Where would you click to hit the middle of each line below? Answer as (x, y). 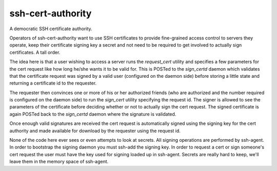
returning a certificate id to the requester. (53, 83)
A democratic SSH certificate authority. (51, 29)
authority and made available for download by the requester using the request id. (95, 131)
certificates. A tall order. (35, 52)
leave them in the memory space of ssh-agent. (59, 162)
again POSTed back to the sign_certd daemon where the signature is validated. (93, 114)
